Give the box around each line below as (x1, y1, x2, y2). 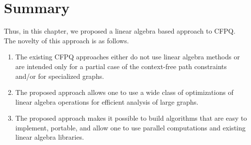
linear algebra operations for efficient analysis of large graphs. (15, 96, 199, 107)
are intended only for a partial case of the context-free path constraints (15, 61, 227, 71)
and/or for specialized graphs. (15, 71, 104, 81)
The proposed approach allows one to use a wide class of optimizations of (15, 87, 234, 97)
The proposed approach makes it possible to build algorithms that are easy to (15, 113, 247, 123)
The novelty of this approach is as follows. (4, 35, 129, 45)
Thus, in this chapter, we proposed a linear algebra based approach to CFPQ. (4, 26, 235, 36)
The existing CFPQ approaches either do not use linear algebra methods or (15, 52, 240, 62)
